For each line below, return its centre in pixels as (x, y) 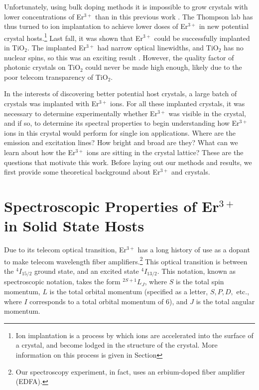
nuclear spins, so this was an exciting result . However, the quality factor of (119, 57)
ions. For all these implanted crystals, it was (178, 103)
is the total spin (200, 282)
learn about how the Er (40, 152)
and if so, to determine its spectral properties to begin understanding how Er (122, 123)
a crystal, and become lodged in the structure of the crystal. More (117, 345)
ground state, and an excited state (87, 271)
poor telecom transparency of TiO (56, 77)
